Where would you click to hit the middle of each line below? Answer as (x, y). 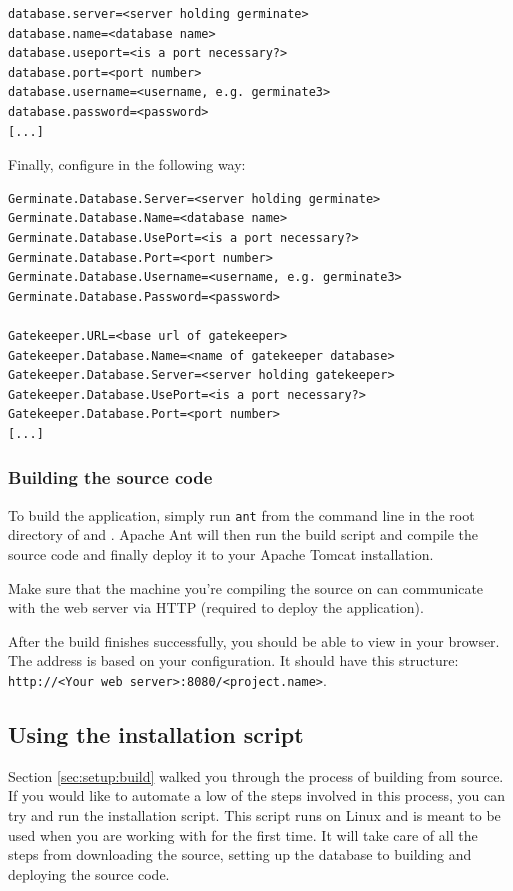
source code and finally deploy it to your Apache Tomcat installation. (221, 553)
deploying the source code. (89, 873)
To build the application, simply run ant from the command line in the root (241, 514)
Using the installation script (156, 733)
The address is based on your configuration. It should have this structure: (233, 660)
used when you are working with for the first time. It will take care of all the (243, 834)
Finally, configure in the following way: (127, 164)
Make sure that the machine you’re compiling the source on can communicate (246, 587)
